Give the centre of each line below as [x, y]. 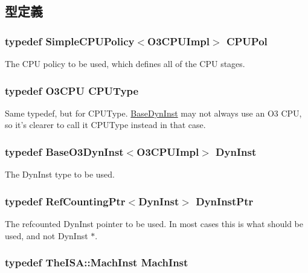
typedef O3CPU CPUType [72, 90]
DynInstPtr [225, 201]
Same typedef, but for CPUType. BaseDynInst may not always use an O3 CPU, [153, 113]
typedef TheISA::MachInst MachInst [97, 262]
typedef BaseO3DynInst [64, 151]
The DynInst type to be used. [60, 174]
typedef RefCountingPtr [65, 201]
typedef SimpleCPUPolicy [70, 41]
